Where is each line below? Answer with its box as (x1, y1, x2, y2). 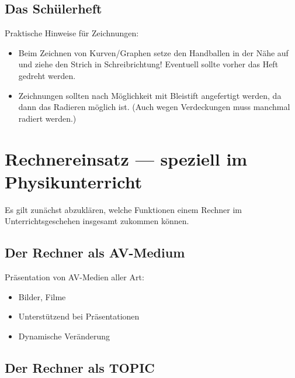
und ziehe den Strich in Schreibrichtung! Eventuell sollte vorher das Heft (18, 58, 279, 70)
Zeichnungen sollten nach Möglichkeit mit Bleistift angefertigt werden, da (18, 89, 282, 101)
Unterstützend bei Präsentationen (18, 310, 140, 322)
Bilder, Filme (18, 290, 66, 303)
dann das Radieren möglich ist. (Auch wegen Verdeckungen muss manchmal (18, 101, 290, 113)
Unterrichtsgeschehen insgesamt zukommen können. (5, 215, 189, 227)
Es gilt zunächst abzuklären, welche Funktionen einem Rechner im (5, 203, 242, 215)
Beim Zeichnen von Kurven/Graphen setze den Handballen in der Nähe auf (18, 46, 289, 59)
